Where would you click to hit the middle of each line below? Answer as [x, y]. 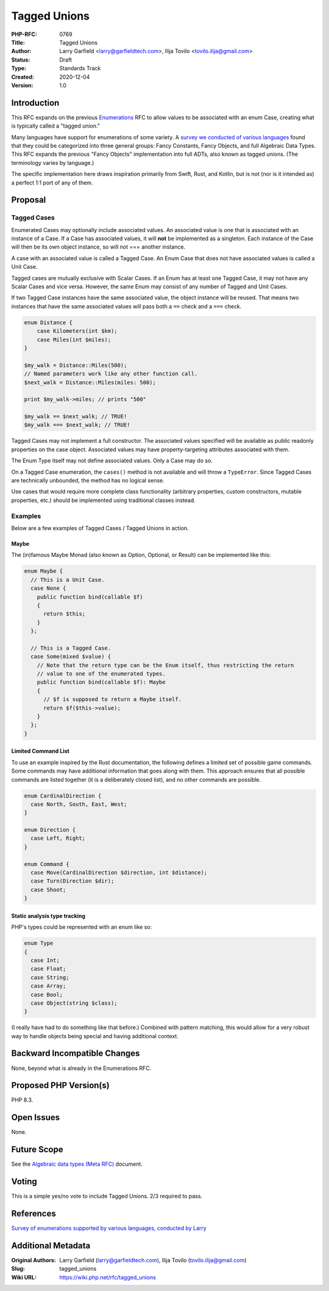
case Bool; [47, 995]
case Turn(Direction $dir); [73, 881]
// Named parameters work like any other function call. [111, 374]
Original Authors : [34, 1260]
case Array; [48, 986]
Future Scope [37, 1150]
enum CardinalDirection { [63, 796]
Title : [18, 42]
